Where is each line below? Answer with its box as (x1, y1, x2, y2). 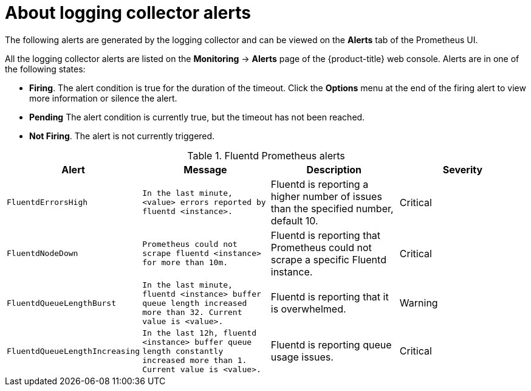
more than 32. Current (142, 307, 242, 317)
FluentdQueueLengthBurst (7, 298, 117, 308)
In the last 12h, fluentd (142, 328, 256, 337)
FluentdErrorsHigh (7, 198, 88, 207)
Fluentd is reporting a (270, 178, 369, 190)
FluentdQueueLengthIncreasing (7, 346, 140, 356)
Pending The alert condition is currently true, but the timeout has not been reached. (29, 111, 365, 122)
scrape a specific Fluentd (270, 253, 386, 266)
